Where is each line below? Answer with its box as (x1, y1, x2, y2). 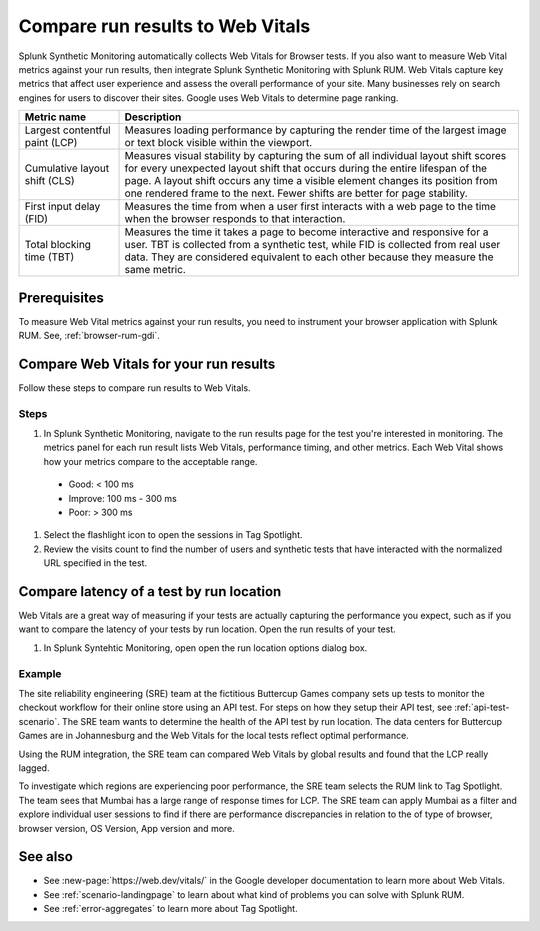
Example (18, 666, 62, 680)
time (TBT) (24, 250, 75, 264)
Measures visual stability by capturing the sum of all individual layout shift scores (124, 149, 507, 163)
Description (124, 110, 182, 124)
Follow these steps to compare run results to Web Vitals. (18, 381, 251, 394)
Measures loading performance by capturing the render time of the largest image (124, 123, 507, 137)
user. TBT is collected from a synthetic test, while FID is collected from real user (124, 238, 501, 252)
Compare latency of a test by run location (18, 583, 282, 600)
